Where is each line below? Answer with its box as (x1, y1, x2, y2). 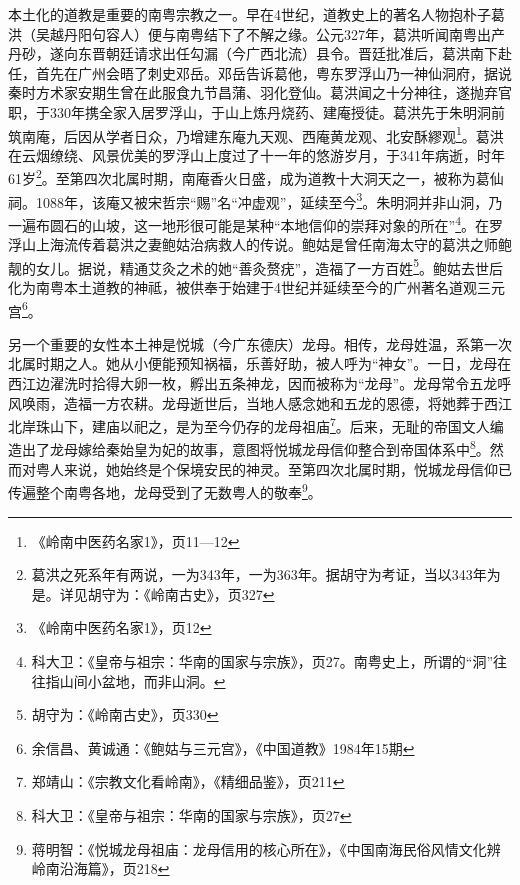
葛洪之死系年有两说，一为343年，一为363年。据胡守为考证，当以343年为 (31, 564, 501, 585)
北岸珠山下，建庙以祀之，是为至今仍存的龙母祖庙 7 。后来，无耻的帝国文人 (8, 413, 490, 436)
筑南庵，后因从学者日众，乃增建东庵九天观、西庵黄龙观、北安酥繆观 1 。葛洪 (8, 122, 504, 146)
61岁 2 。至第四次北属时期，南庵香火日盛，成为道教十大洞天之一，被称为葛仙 (8, 165, 504, 189)
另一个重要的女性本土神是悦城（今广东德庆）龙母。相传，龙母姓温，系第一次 (8, 333, 512, 354)
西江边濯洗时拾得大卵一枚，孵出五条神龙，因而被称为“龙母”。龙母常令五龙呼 (8, 373, 512, 394)
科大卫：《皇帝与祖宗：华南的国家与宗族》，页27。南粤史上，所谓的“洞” (31, 650, 494, 671)
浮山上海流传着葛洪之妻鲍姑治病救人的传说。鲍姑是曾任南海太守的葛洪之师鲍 (8, 234, 512, 255)
